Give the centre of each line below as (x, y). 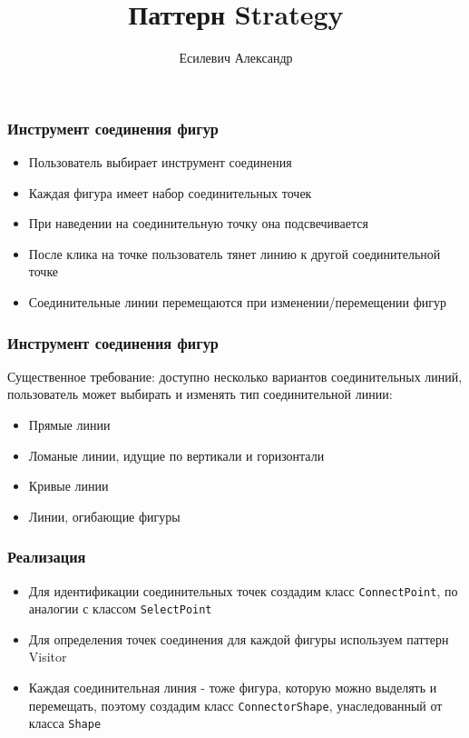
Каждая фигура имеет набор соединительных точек (170, 192)
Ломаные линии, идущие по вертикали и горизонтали (176, 455)
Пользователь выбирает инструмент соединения (160, 162)
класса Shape (65, 723)
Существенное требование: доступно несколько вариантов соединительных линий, (235, 376)
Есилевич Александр (236, 58)
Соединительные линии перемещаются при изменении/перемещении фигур (238, 301)
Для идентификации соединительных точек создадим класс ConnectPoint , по (243, 590)
